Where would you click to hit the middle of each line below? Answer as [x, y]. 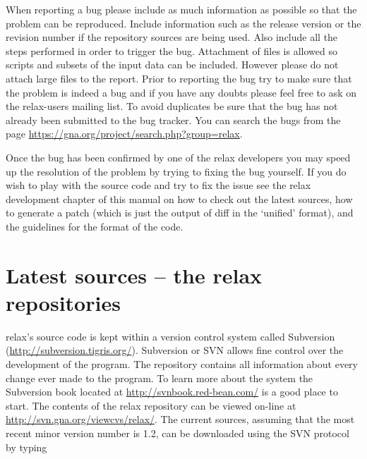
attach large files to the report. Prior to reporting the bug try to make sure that [179, 78]
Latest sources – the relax [134, 275]
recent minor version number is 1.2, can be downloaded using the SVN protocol [178, 433]
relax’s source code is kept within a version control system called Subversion [170, 336]
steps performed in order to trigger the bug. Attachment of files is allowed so [172, 50]
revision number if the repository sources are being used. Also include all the [172, 37]
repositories [63, 302]
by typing [26, 447]
